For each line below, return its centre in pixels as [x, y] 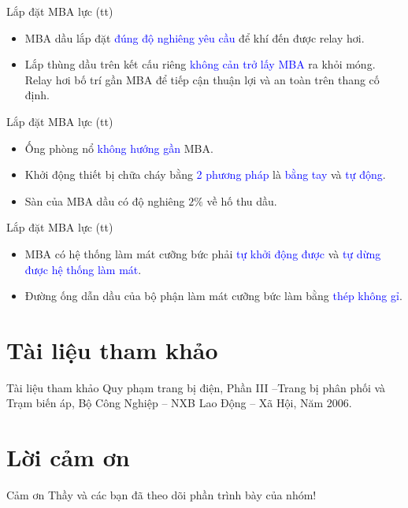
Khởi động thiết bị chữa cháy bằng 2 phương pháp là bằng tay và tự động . [205, 174]
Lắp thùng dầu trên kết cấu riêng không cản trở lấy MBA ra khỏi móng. [200, 64]
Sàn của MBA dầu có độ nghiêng [105, 200]
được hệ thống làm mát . [83, 269]
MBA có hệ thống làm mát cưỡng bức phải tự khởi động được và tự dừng [203, 253]
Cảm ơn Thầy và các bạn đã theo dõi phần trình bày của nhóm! [161, 495]
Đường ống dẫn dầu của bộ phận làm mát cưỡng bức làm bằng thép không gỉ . [213, 296]
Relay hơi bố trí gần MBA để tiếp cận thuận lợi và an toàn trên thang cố [202, 79]
